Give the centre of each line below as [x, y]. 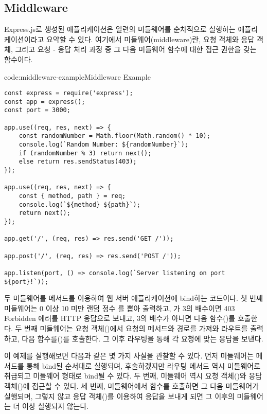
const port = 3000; [37, 110]
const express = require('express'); [69, 93]
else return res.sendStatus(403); [78, 162]
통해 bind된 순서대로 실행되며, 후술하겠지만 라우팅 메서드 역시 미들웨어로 [144, 365]
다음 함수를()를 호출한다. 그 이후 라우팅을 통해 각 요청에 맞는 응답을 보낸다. [143, 338]
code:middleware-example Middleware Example [77, 76]
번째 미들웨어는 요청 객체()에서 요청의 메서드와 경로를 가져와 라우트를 [136, 328]
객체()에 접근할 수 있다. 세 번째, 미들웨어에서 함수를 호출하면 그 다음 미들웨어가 [131, 386]
